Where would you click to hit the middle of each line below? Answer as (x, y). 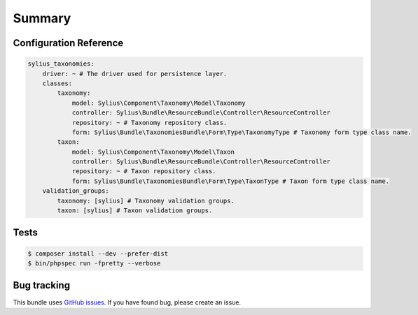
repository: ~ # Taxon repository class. (144, 171)
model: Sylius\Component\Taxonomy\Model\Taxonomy (159, 103)
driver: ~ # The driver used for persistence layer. (135, 74)
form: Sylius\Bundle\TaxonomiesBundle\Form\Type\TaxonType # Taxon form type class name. (231, 181)
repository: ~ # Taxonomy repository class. (149, 123)
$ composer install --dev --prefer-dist (98, 254)
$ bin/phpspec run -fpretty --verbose (94, 263)
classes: (57, 83)
